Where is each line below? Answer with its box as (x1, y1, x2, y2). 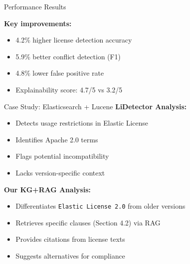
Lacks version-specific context (15, 167, 105, 177)
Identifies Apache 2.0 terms (15, 134, 98, 144)
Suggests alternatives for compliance (15, 250, 125, 261)
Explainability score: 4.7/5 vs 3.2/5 (15, 84, 122, 94)
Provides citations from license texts (15, 234, 125, 244)
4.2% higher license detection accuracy (15, 35, 132, 45)
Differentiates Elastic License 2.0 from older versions (15, 201, 186, 211)
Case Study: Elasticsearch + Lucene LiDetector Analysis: (4, 101, 187, 111)
